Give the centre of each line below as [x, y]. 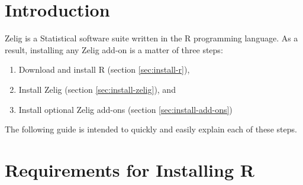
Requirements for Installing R [130, 169]
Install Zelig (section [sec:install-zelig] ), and [97, 89]
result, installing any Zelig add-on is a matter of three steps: [114, 49]
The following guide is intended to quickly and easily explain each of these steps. [151, 129]
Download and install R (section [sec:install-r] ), [104, 69]
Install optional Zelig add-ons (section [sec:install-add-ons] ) [125, 109]
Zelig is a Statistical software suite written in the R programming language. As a [151, 38]
